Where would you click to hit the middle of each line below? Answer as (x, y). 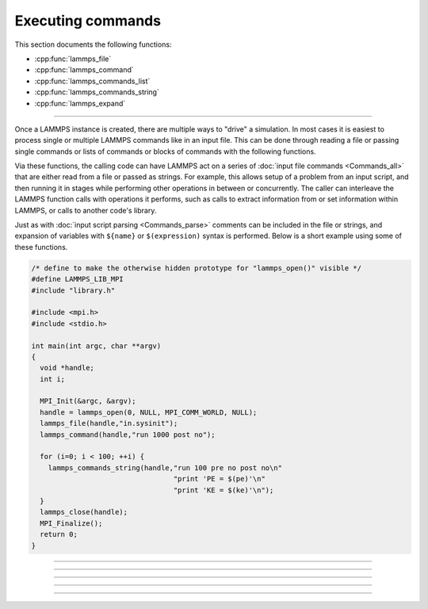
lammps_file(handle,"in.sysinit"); (109, 423)
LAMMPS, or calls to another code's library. (86, 210)
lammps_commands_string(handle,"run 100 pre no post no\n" (165, 467)
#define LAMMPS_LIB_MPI (78, 279)
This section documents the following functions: (93, 44)
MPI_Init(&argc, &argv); (88, 401)
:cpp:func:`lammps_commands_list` (92, 81)
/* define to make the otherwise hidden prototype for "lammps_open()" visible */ (197, 268)
